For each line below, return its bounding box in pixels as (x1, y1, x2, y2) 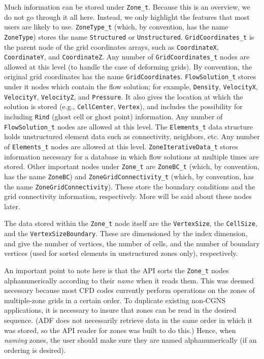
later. (4, 201, 20, 211)
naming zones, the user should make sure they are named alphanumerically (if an (4, 335, 257, 345)
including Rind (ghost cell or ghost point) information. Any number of (4, 111, 223, 122)
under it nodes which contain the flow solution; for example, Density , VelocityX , (4, 81, 258, 92)
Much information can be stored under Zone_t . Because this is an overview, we (4, 2, 250, 12)
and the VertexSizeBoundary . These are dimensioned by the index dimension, (4, 228, 248, 239)
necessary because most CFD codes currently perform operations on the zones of (4, 285, 255, 296)
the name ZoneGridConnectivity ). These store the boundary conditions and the (4, 181, 255, 191)
